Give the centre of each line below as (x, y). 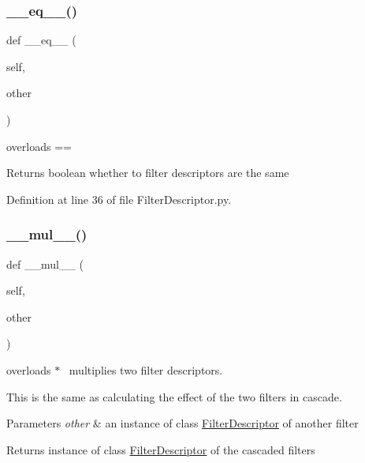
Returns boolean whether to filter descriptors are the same (148, 173)
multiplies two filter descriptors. (146, 369)
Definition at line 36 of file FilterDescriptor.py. (119, 199)
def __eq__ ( (41, 40)
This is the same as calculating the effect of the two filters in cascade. (174, 396)
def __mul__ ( (45, 263)
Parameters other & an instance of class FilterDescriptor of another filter (182, 423)
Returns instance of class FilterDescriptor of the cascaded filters (161, 449)
